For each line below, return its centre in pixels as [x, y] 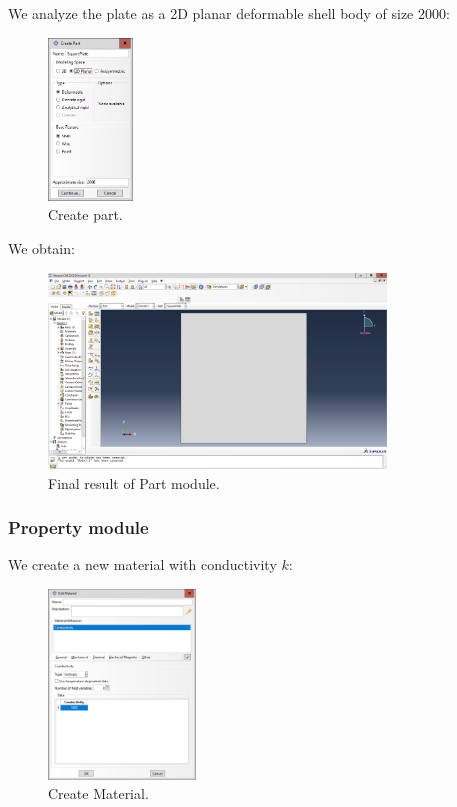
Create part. [85, 214]
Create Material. [98, 793]
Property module [78, 527]
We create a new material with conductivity [142, 564]
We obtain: [41, 247]
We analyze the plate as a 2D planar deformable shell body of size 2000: [229, 13]
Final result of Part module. [134, 482]
